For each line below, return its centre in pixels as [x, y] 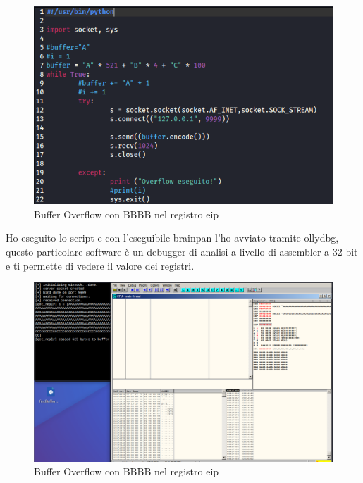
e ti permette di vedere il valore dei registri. [100, 265]
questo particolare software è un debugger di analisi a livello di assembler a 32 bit [182, 251]
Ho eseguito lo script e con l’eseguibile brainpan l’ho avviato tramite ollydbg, [172, 238]
